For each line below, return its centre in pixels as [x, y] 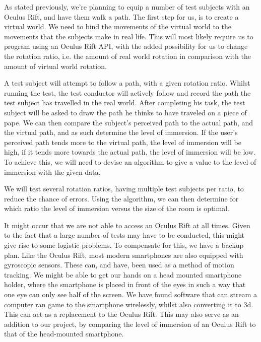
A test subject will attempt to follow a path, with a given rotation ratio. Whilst [127, 83]
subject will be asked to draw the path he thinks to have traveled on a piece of [125, 112]
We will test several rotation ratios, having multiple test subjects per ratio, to [124, 189]
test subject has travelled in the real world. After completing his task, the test [125, 102]
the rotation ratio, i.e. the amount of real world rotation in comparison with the [127, 56]
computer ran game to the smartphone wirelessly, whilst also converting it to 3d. [129, 304]
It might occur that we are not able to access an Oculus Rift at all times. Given [127, 225]
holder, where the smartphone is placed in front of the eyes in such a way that [125, 284]
